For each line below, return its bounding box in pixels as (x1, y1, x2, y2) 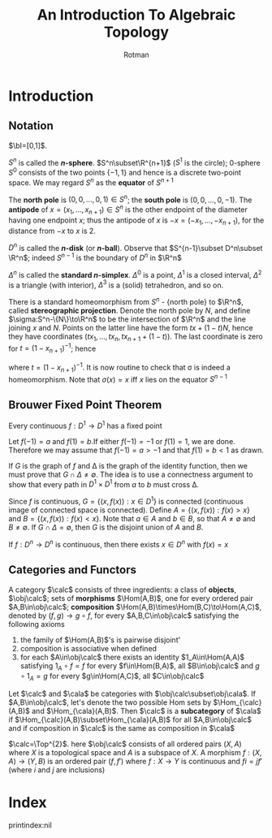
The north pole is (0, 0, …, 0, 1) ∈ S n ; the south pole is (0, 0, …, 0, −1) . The (8, 193, 253, 205)
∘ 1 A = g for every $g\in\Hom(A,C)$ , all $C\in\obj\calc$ (19, 672, 205, 683)
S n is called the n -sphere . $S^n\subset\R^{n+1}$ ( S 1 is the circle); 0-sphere (8, 156, 261, 167)
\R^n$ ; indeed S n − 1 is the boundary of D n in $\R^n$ (8, 252, 183, 262)
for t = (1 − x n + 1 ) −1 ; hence (8, 342, 97, 355)
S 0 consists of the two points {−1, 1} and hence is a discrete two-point (8, 166, 242, 178)
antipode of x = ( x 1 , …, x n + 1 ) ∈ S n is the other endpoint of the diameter (8, 203, 248, 216)
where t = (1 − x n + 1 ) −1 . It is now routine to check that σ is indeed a (8, 361, 231, 374)
